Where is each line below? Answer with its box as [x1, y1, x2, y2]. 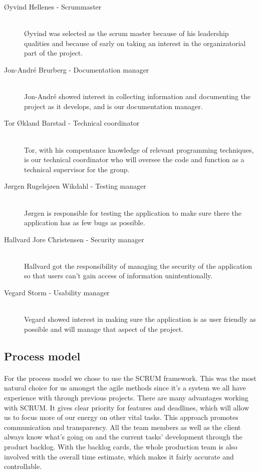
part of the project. [24, 48, 83, 58]
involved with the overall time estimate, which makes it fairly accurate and [4, 451, 234, 461]
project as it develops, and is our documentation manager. [24, 101, 203, 111]
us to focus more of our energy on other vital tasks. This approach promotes [4, 412, 238, 422]
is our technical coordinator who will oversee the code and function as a [24, 154, 244, 165]
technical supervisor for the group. [24, 164, 130, 174]
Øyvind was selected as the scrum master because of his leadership [24, 28, 229, 39]
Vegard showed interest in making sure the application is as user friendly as [24, 314, 256, 324]
